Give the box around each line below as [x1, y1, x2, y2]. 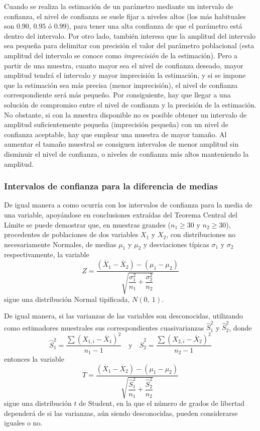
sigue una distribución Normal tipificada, [4, 293, 130, 304]
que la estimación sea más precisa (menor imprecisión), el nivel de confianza [4, 79, 238, 90]
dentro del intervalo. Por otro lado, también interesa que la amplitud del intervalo [4, 30, 256, 41]
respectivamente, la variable [4, 249, 89, 260]
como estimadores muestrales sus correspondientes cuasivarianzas [4, 322, 204, 333]
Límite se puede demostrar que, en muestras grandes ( [4, 219, 171, 230]
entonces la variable [4, 353, 64, 364]
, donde [229, 322, 252, 333]
